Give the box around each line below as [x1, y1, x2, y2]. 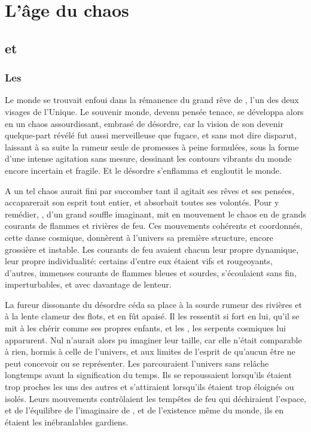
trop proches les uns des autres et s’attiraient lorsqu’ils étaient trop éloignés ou [5, 380, 294, 393]
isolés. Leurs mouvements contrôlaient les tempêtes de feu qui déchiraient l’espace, [5, 392, 306, 404]
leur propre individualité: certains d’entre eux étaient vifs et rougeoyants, [5, 255, 273, 267]
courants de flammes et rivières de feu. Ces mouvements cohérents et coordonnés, [5, 219, 303, 232]
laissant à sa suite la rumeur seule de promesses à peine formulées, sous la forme [5, 140, 299, 153]
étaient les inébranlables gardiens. [5, 415, 129, 428]
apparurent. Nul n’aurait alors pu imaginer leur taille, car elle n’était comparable [5, 333, 302, 346]
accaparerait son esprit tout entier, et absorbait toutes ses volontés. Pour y [5, 196, 279, 209]
